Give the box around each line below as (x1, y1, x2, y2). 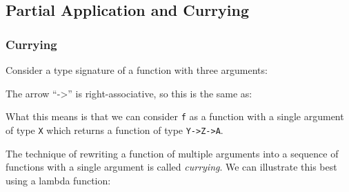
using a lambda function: (6, 173, 111, 187)
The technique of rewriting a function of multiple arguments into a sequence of (6, 146, 339, 160)
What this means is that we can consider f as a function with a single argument (6, 109, 344, 124)
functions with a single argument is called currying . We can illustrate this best (6, 160, 337, 174)
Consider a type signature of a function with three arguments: (6, 63, 268, 77)
